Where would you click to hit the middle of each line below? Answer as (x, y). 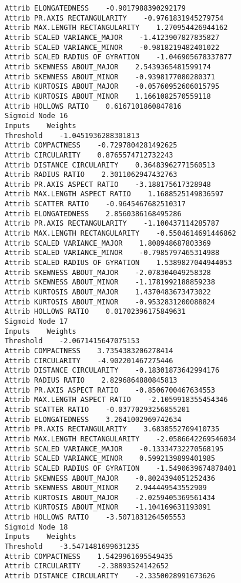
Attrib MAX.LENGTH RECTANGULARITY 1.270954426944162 (116, 28)
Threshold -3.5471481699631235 (72, 547)
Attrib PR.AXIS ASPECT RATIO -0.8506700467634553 (110, 390)
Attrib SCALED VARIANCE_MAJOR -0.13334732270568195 (114, 449)
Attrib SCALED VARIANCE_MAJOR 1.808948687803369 (108, 243)
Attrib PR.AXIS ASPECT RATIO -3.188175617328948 (108, 184)
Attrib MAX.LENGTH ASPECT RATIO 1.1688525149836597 (114, 194)
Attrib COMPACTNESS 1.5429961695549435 (89, 556)
